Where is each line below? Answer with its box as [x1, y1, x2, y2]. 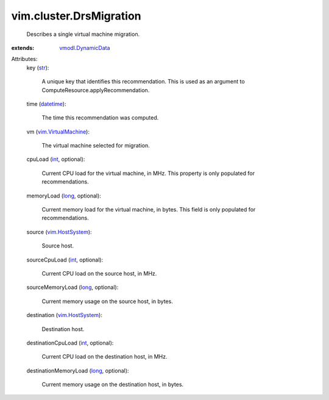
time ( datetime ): [26, 100, 66, 107]
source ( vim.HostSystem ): [26, 228, 92, 235]
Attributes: [11, 55, 38, 63]
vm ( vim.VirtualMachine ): [26, 128, 90, 135]
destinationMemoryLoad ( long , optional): [26, 366, 129, 374]
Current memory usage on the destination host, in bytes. [41, 381, 184, 388]
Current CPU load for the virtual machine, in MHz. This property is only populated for [41, 170, 255, 177]
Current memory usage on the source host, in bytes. [41, 298, 173, 305]
